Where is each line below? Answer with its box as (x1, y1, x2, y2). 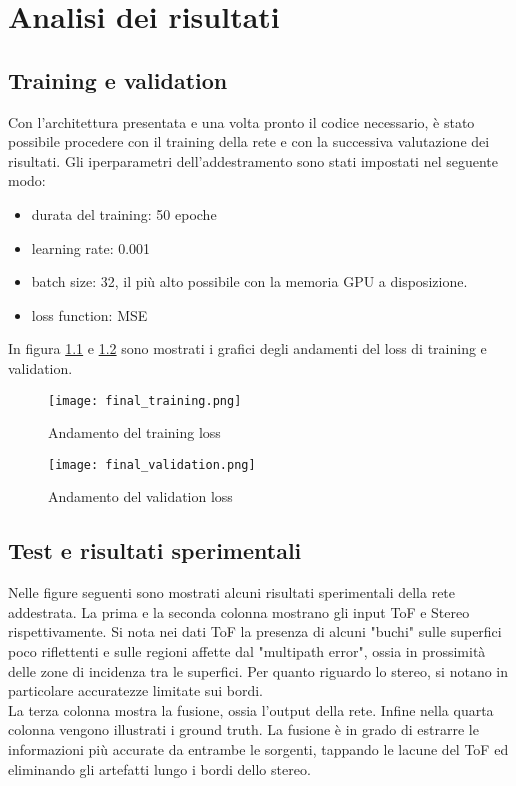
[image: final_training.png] (48, 393, 242, 408)
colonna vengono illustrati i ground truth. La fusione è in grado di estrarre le (8, 719, 479, 740)
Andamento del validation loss (48, 486, 233, 507)
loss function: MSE (31, 304, 148, 325)
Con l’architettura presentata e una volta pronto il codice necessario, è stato (8, 111, 475, 132)
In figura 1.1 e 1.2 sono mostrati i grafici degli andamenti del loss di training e (8, 338, 487, 359)
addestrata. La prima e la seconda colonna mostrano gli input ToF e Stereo (8, 601, 470, 622)
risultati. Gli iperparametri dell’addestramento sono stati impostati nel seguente (8, 150, 498, 171)
